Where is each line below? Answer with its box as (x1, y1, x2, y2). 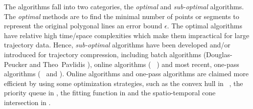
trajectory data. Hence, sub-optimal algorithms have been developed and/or (4, 40, 230, 50)
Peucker (4, 59, 27, 69)
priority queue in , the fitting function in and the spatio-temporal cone (4, 87, 216, 98)
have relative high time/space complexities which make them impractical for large (4, 30, 250, 40)
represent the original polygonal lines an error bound (4, 21, 162, 31)
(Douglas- (203, 49, 232, 59)
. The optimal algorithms (167, 21, 242, 31)
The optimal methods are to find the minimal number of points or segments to (4, 11, 239, 21)
